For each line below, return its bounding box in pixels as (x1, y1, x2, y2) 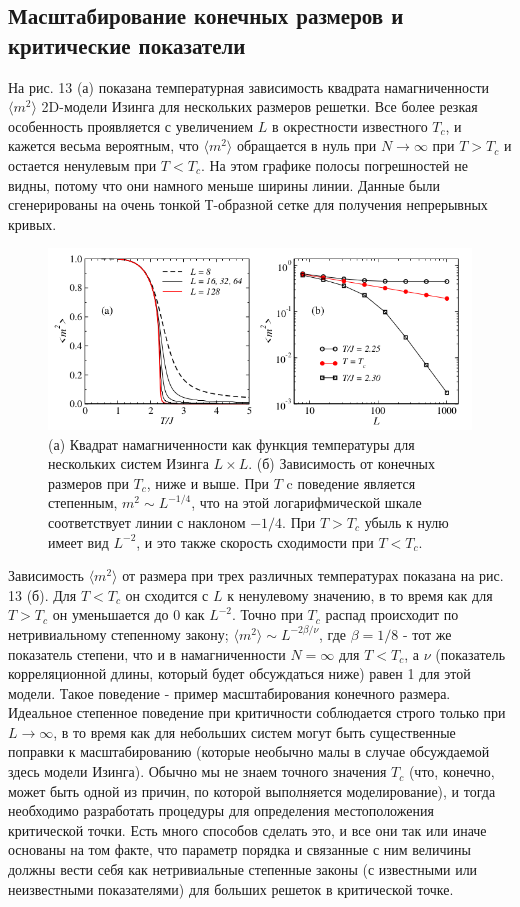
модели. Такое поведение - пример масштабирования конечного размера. (8, 682, 451, 703)
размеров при (48, 472, 129, 493)
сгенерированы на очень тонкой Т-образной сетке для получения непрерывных (8, 194, 488, 215)
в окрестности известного (272, 115, 428, 136)
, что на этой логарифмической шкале (191, 492, 422, 513)
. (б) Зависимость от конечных (248, 453, 436, 474)
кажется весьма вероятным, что (8, 135, 199, 156)
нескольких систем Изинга (48, 453, 209, 474)
